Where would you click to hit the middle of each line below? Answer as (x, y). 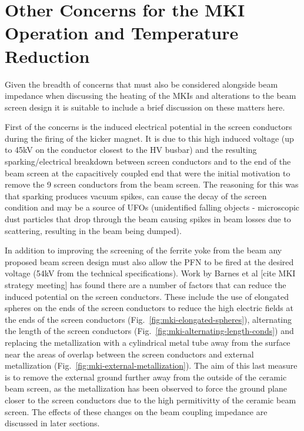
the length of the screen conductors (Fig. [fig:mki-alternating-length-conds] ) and (149, 331)
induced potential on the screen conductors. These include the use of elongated (147, 296)
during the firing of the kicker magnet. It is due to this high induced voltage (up (149, 138)
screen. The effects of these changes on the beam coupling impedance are (136, 411)
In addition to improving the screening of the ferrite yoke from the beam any (143, 250)
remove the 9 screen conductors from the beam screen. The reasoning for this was (152, 184)
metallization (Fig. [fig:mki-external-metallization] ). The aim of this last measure (151, 365)
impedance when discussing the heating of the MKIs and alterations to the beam (151, 96)
